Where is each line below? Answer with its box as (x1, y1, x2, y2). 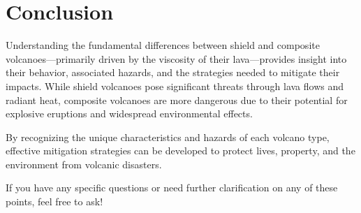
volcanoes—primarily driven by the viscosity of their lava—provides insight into (6, 51, 347, 66)
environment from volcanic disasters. (6, 156, 162, 171)
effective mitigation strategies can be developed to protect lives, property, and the (6, 143, 355, 158)
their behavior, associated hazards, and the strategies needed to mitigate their (6, 65, 340, 80)
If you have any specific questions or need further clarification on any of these (6, 180, 338, 195)
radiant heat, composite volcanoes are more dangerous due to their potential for (6, 92, 348, 107)
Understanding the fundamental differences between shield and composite (6, 38, 320, 52)
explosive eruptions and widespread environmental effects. (6, 106, 253, 121)
